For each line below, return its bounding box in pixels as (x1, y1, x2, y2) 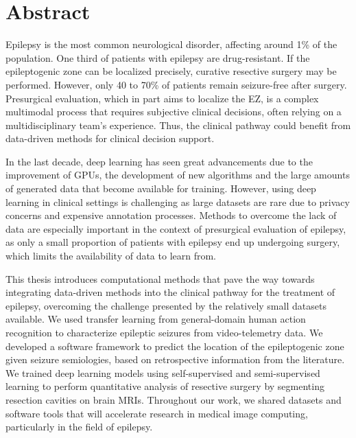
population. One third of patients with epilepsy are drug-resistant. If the (5, 50, 310, 65)
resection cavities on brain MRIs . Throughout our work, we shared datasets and (5, 392, 342, 406)
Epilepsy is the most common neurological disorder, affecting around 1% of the (5, 37, 337, 51)
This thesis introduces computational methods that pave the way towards (5, 271, 315, 286)
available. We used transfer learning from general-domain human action (5, 312, 306, 326)
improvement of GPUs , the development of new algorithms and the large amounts (5, 168, 350, 182)
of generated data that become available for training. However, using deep (5, 181, 316, 196)
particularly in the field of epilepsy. (5, 419, 153, 434)
